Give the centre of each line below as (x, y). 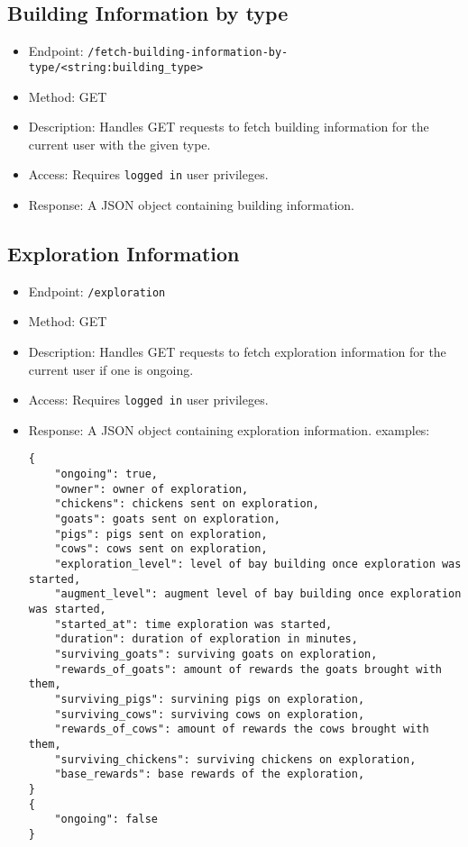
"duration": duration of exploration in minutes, (206, 639)
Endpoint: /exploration (97, 291)
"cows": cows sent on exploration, (161, 549)
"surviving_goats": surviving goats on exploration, (216, 654)
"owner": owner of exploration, (151, 489)
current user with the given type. (119, 144)
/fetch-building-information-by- (188, 53)
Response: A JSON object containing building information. (191, 204)
